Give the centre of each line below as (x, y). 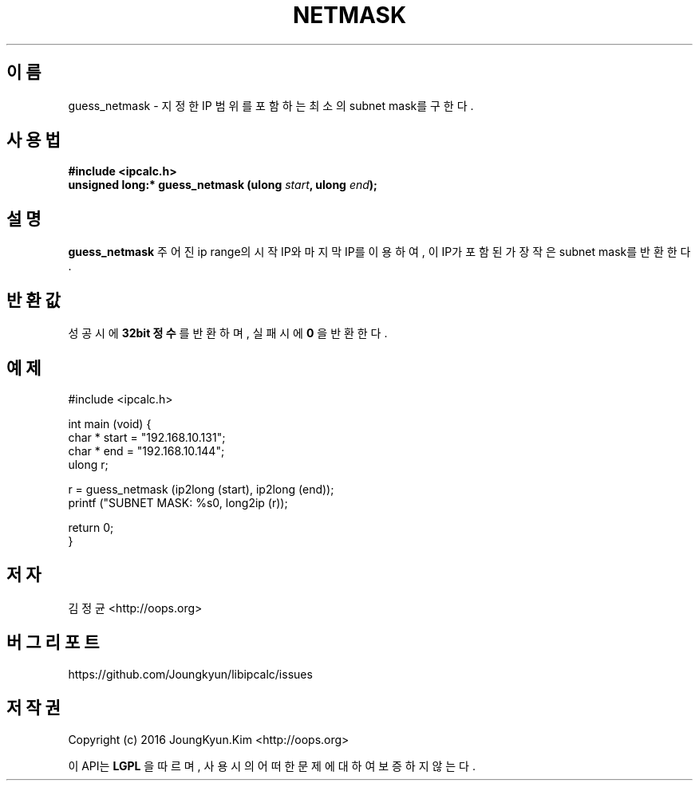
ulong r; (88, 464)
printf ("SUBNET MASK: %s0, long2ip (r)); (178, 502)
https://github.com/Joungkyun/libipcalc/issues (190, 674)
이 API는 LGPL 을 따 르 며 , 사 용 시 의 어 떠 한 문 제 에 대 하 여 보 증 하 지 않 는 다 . (272, 765)
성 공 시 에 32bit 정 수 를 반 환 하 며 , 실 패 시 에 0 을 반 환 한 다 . (228, 333)
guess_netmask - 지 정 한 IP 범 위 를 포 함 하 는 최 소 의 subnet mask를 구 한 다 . (271, 105)
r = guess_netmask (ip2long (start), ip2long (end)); (201, 489)
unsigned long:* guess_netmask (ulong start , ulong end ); (223, 185)
